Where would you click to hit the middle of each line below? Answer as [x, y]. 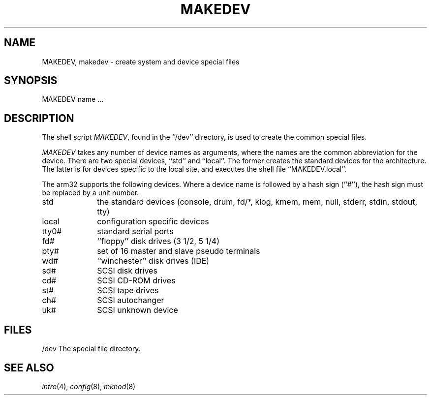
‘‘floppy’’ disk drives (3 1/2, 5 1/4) [158, 241]
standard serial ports [135, 231]
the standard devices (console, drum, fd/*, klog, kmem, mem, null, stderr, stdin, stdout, [257, 202]
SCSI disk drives [127, 271]
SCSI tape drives [128, 291]
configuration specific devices [153, 222]
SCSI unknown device [138, 310]
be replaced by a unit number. [91, 193]
